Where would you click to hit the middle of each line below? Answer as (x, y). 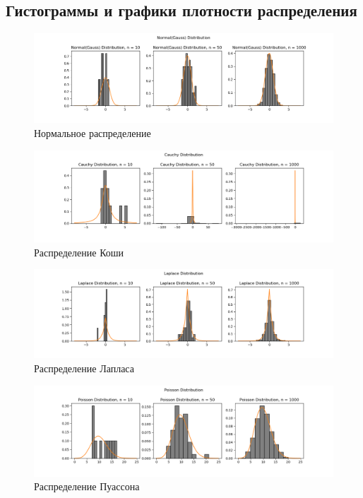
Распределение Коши (79, 252)
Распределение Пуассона (87, 486)
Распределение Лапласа (84, 368)
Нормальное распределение (93, 132)
